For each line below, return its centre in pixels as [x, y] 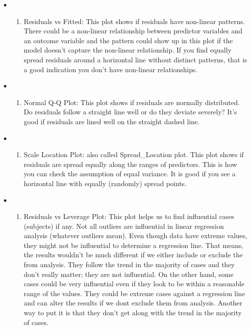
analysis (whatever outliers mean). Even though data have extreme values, [136, 235]
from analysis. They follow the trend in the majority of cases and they [129, 264]
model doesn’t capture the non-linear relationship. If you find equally [128, 50]
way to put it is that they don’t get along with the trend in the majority [133, 313]
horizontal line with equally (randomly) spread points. [105, 183]
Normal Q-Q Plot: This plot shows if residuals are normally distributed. [132, 102]
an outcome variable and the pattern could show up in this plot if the [128, 40]
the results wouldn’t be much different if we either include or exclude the [133, 255]
